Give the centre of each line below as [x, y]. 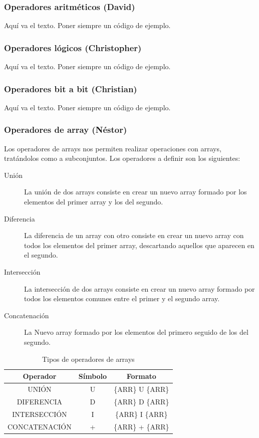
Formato [141, 376]
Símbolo [93, 376]
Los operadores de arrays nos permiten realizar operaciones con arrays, [113, 148]
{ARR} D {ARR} [142, 401]
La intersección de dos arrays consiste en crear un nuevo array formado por [140, 288]
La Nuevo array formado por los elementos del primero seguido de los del [136, 332]
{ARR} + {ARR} [142, 426]
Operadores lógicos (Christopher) [73, 47]
